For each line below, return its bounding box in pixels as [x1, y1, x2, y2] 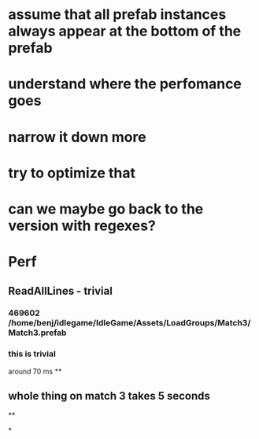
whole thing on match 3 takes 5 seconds [8, 389, 211, 403]
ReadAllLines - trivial [8, 284, 113, 297]
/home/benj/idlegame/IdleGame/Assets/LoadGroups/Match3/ [8, 318, 251, 329]
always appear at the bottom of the [8, 22, 242, 40]
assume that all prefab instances [8, 6, 227, 24]
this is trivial [8, 348, 57, 359]
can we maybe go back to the [8, 199, 204, 218]
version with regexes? [8, 217, 156, 234]
